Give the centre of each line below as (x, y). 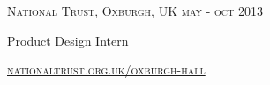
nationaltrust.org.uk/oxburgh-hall (106, 70)
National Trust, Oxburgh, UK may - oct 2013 (135, 11)
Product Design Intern (68, 40)
